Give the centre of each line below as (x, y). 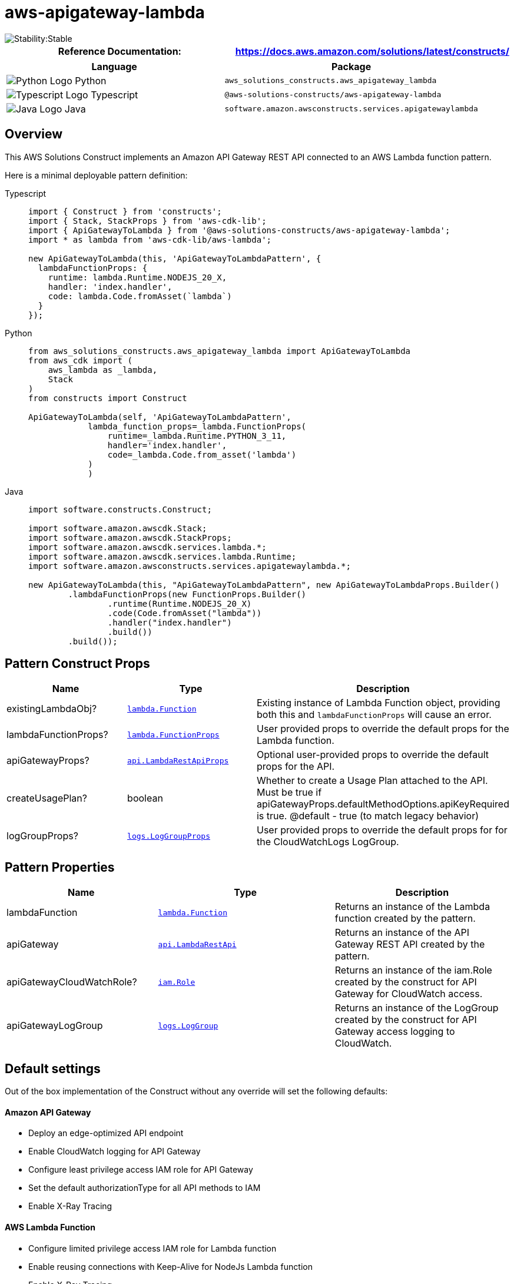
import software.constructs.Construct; (120, 509)
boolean (145, 798)
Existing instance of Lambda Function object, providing (378, 703)
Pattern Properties (60, 867)
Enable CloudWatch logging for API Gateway (115, 1151)
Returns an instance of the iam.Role (413, 970)
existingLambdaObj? (52, 709)
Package (351, 66)
